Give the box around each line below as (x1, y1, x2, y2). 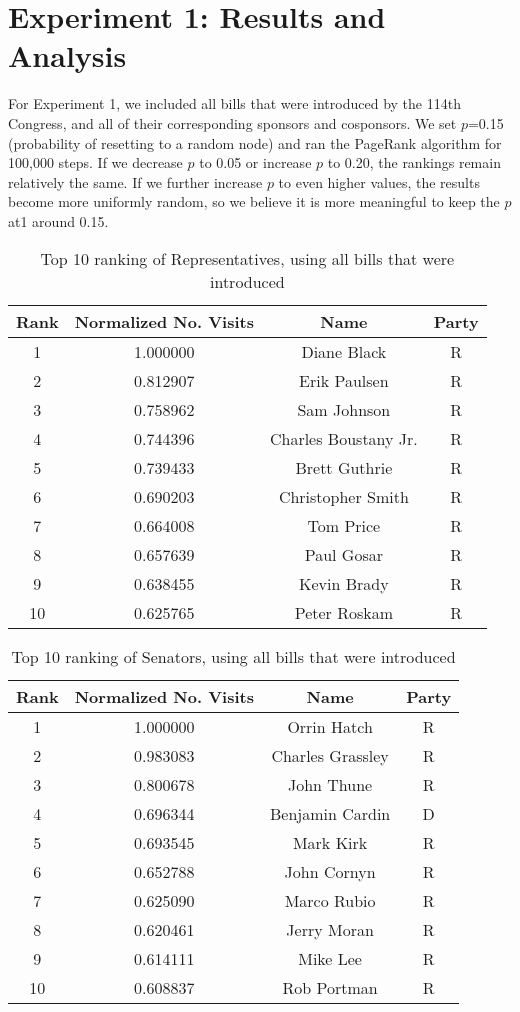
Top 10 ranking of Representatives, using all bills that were (40, 247, 455, 271)
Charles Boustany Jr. (269, 427, 418, 451)
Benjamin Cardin (269, 802, 391, 826)
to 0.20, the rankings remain (327, 152, 501, 173)
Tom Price (307, 514, 381, 538)
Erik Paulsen (299, 369, 389, 393)
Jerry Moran (286, 918, 374, 942)
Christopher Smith (278, 485, 409, 509)
